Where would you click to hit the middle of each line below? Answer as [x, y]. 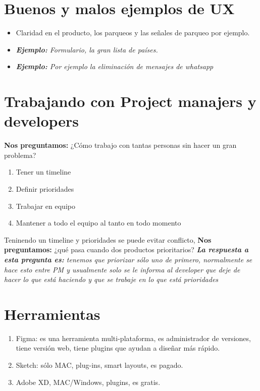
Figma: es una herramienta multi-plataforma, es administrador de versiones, [133, 338]
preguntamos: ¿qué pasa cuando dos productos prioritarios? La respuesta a [126, 249]
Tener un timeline [43, 172]
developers [42, 121]
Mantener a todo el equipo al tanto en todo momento [98, 223]
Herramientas [52, 314]
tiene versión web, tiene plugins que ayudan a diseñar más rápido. [118, 348]
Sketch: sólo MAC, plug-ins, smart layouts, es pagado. [99, 365]
